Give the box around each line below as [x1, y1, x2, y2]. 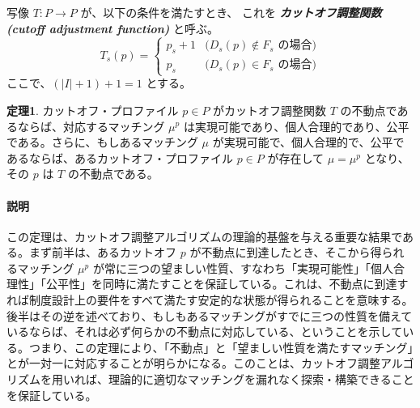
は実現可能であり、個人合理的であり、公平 [183, 117, 409, 134]
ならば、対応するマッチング [17, 117, 165, 134]
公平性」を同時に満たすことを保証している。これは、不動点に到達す [45, 275, 409, 292]
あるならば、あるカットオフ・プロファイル [6, 149, 233, 166]
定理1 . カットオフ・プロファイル [6, 101, 179, 118]
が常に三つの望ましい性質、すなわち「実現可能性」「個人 [92, 259, 393, 276]
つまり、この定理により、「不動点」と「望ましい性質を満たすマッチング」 [28, 338, 414, 355]
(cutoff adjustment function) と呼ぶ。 [6, 19, 219, 36]
